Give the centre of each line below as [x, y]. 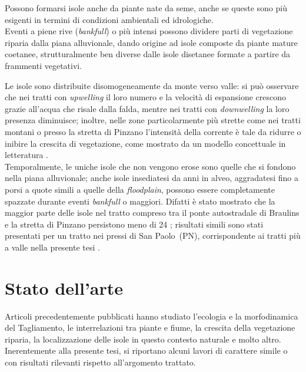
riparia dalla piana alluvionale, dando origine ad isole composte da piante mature [151, 42]
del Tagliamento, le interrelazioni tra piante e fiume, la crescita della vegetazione [150, 327]
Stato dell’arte [64, 287]
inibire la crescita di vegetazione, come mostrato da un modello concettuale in [145, 143]
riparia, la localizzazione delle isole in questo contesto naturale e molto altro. [143, 339]
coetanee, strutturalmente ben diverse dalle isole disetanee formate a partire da [148, 54]
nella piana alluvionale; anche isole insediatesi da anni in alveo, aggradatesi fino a [152, 178]
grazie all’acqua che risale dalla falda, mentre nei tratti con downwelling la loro [147, 108]
